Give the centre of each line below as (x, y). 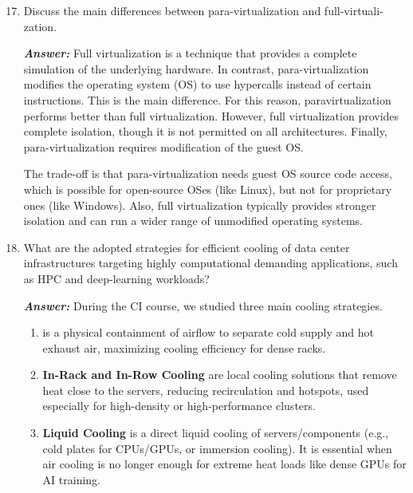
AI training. (71, 479)
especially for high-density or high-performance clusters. (179, 406)
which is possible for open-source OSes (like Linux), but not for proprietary (208, 189)
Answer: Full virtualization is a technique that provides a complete (190, 53)
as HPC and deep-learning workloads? (116, 278)
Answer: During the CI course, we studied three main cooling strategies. (203, 305)
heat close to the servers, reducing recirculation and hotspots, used (206, 390)
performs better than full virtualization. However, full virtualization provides (211, 115)
